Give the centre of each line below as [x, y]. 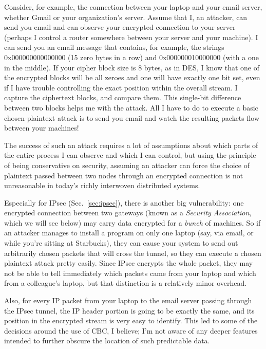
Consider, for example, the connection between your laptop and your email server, [133, 7]
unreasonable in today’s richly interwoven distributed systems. [102, 185]
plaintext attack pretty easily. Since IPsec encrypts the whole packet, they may [129, 263]
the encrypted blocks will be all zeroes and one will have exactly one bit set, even [132, 77]
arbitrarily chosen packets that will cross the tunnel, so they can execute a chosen [133, 253]
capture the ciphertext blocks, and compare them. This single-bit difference [123, 97]
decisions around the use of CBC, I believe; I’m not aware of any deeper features [131, 330]
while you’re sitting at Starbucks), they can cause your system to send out [121, 243]
